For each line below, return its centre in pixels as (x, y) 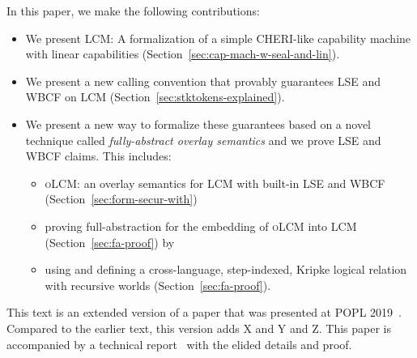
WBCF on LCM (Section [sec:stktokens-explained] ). (155, 97)
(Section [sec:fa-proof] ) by (110, 242)
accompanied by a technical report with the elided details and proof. (179, 344)
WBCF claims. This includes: (98, 156)
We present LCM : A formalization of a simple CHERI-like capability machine (218, 38)
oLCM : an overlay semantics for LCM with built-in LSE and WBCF (215, 183)
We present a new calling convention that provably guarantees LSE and (203, 81)
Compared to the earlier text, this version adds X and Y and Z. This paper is (199, 328)
